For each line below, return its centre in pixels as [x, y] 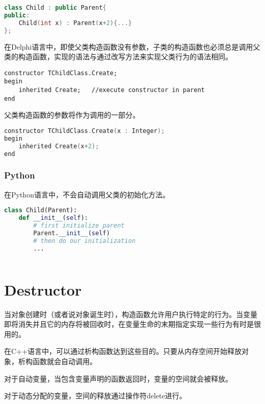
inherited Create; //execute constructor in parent [112, 90]
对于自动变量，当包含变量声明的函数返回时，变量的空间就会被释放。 [118, 378]
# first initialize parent [79, 225]
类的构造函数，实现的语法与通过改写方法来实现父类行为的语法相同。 [118, 57]
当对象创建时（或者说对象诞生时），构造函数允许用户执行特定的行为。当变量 [131, 314]
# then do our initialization [84, 241]
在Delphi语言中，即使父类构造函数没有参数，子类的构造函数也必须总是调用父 [132, 46]
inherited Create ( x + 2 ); [59, 146]
